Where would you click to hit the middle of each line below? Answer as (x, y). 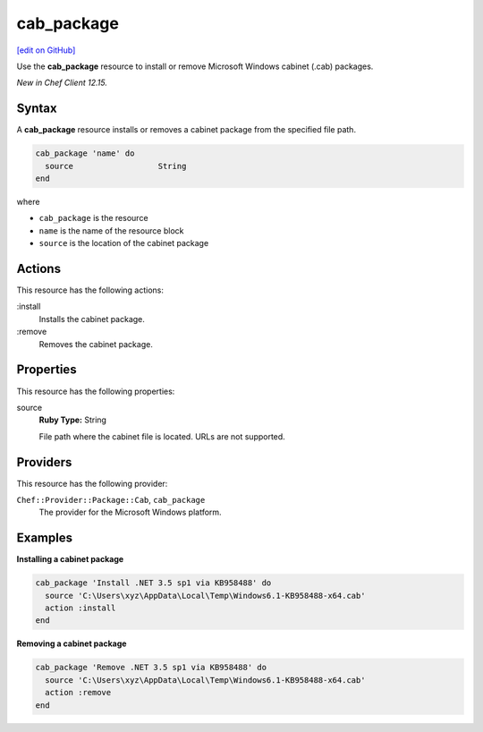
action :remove (78, 693)
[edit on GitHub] (46, 50)
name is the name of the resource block (111, 230)
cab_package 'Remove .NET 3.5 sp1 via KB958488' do (151, 668)
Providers (44, 462)
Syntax (37, 109)
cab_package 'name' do (85, 153)
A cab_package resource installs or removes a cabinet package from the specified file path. (186, 130)
